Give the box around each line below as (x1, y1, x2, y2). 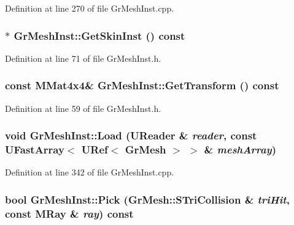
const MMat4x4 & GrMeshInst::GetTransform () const (5, 78, 279, 93)
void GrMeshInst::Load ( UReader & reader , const (5, 128, 257, 143)
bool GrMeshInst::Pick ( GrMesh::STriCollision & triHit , (5, 191, 290, 207)
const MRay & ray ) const (5, 205, 134, 221)
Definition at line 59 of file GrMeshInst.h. (5, 101, 161, 114)
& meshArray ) (204, 142, 277, 157)
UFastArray (5, 142, 64, 157)
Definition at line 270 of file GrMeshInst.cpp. (5, 2, 174, 14)
